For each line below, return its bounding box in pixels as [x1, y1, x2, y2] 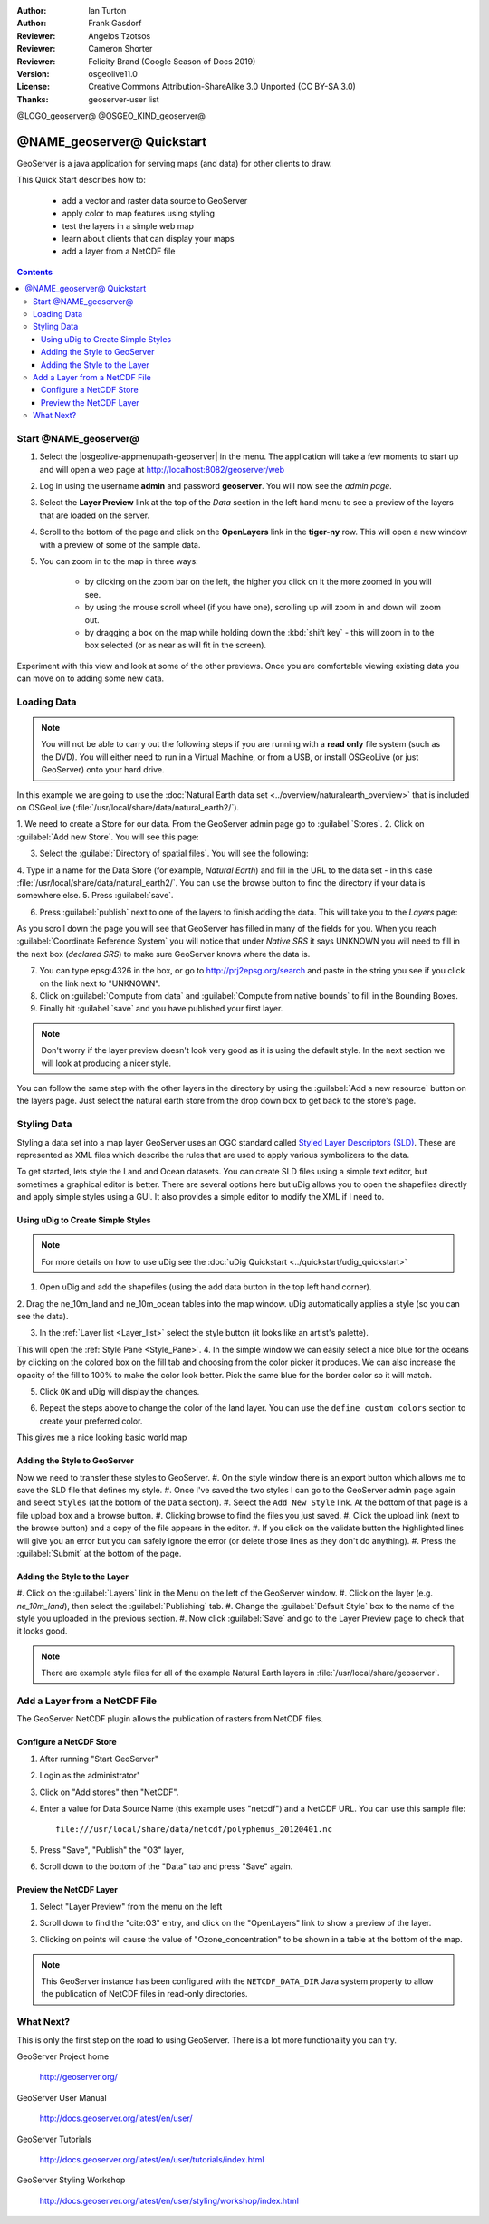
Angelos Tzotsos [88, 30, 151, 41]
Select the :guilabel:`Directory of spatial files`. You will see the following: [39, 848, 309, 859]
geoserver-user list [88, 93, 159, 104]
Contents [16, 266, 53, 277]
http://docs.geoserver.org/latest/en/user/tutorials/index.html [39, 2153, 264, 2164]
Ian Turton [88, 5, 127, 15]
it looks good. [16, 1625, 68, 1636]
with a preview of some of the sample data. [39, 539, 201, 550]
